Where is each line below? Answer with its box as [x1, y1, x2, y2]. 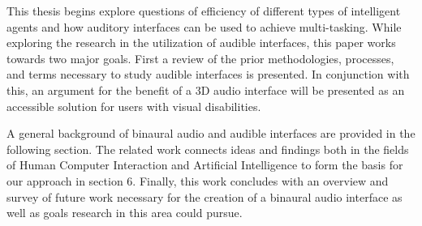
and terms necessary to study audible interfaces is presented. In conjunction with [6, 66, 410, 83]
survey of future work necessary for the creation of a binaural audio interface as [6, 188, 403, 205]
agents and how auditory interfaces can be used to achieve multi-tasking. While [6, 18, 402, 35]
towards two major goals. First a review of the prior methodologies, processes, [6, 49, 394, 66]
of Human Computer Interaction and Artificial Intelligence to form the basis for [6, 156, 403, 173]
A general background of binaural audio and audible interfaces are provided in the [6, 125, 416, 142]
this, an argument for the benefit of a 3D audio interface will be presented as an [6, 81, 405, 98]
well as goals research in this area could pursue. [6, 204, 243, 221]
